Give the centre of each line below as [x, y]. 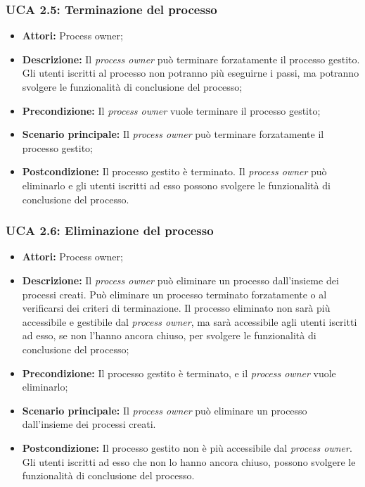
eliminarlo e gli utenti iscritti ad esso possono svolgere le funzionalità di [176, 185]
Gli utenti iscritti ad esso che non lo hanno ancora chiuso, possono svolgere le [189, 461]
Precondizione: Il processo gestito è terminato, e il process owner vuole [179, 373]
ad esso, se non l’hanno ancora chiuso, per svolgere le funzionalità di [169, 335]
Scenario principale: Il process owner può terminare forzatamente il [173, 134]
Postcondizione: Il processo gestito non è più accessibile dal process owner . [187, 447]
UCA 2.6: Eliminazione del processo [110, 230]
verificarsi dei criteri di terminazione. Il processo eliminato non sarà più [176, 308]
